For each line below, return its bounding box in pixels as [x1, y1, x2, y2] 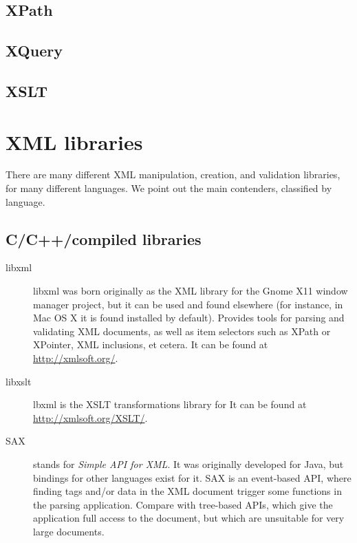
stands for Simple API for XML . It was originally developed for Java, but [33, 456, 344, 471]
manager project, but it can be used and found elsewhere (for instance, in [33, 297, 343, 311]
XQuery [6, 40, 63, 61]
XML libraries [6, 127, 143, 156]
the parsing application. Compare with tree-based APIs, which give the [33, 497, 333, 511]
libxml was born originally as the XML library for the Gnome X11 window [33, 284, 348, 298]
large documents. [33, 524, 105, 538]
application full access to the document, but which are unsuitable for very [33, 511, 345, 525]
